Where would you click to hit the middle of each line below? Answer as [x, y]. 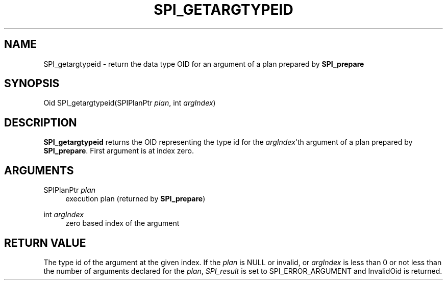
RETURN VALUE [45, 243]
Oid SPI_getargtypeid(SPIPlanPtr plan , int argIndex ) [130, 103]
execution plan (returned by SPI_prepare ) [135, 199]
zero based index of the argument [122, 223]
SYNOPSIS [32, 84]
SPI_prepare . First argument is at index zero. [119, 151]
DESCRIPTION [41, 122]
